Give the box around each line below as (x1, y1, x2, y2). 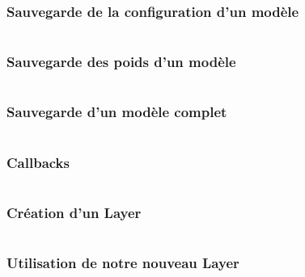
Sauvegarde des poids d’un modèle (6, 52, 236, 72)
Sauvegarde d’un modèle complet (6, 102, 227, 122)
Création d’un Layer (6, 202, 142, 222)
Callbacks (6, 152, 70, 172)
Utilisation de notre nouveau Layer (6, 253, 239, 273)
